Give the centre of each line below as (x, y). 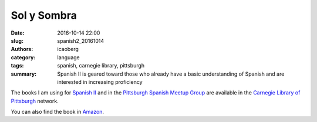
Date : (18, 33)
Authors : (22, 49)
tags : (17, 66)
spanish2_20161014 (81, 40)
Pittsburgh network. (35, 101)
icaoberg (68, 49)
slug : (17, 40)
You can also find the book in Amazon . (58, 112)
